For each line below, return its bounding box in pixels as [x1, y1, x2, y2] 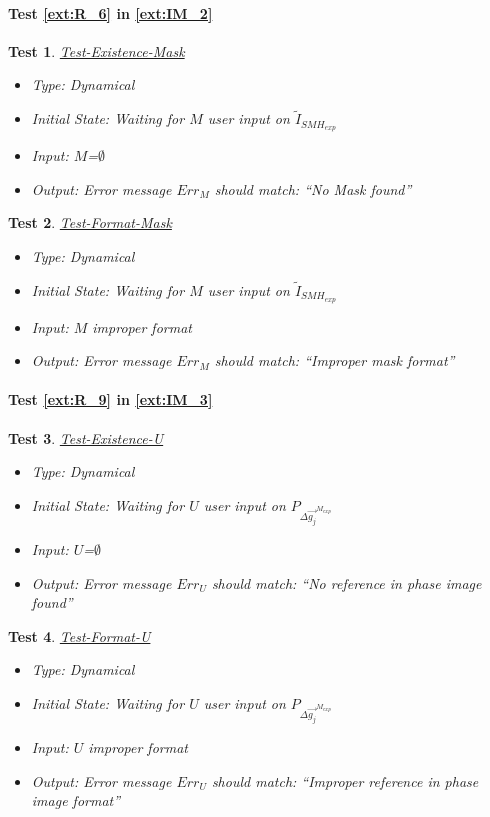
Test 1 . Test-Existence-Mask [8, 40, 185, 61]
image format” [31, 790, 121, 811]
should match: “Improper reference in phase [211, 770, 479, 791]
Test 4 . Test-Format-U [8, 625, 151, 646]
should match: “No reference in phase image [211, 572, 482, 593]
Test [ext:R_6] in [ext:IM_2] [8, 2, 213, 23]
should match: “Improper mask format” [214, 350, 455, 371]
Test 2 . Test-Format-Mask [8, 212, 172, 233]
